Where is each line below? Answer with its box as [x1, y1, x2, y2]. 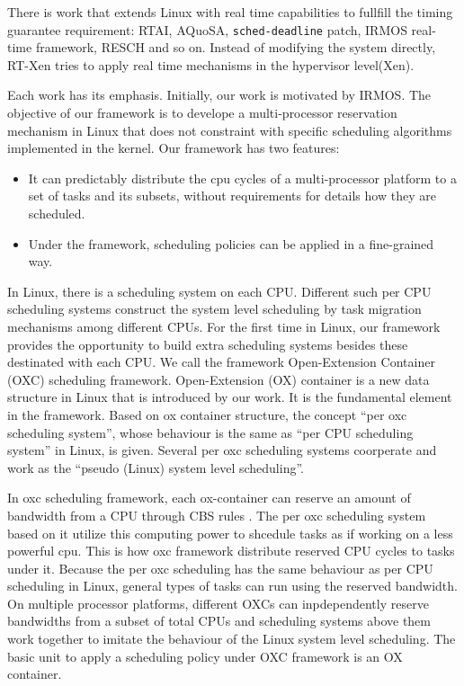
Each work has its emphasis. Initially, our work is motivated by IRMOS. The [7, 85, 432, 104]
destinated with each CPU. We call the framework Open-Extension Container [7, 352, 435, 371]
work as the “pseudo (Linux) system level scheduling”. [7, 458, 304, 477]
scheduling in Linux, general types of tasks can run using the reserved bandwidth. [7, 576, 458, 595]
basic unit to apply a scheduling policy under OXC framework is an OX [7, 646, 403, 665]
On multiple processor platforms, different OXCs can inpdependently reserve [7, 593, 429, 612]
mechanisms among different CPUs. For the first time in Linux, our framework [7, 316, 441, 335]
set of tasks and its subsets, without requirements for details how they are [28, 186, 436, 205]
